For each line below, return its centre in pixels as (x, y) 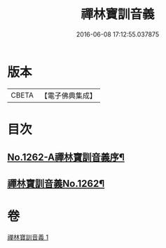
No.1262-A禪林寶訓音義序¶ (66, 158)
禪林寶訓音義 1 (28, 237)
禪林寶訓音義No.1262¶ (56, 183)
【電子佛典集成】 (68, 96)
